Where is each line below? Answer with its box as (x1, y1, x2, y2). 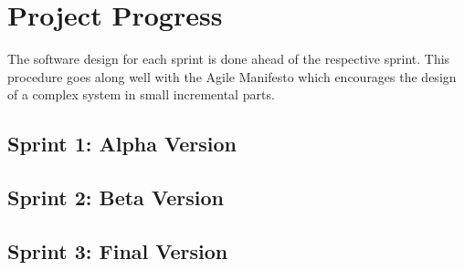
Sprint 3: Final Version (7, 236, 228, 265)
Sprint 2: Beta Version (7, 183, 224, 212)
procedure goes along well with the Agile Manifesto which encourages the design (7, 67, 457, 86)
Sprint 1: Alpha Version (7, 130, 237, 158)
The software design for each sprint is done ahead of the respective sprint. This (7, 49, 450, 68)
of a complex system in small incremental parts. (7, 85, 275, 104)
